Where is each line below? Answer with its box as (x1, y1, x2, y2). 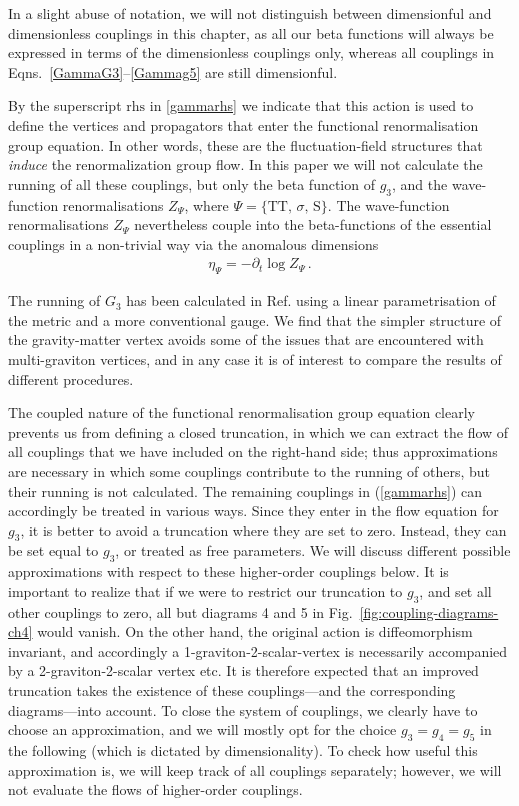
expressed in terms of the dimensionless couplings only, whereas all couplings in (8, 42, 495, 63)
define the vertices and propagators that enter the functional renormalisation (8, 114, 479, 135)
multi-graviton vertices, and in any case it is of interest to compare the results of (8, 348, 502, 369)
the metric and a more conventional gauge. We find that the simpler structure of (8, 309, 502, 330)
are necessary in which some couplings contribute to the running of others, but (8, 460, 491, 481)
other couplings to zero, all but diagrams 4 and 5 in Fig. (8, 601, 353, 622)
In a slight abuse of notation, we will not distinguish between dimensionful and (8, 3, 492, 23)
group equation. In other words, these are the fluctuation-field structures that (8, 134, 483, 155)
